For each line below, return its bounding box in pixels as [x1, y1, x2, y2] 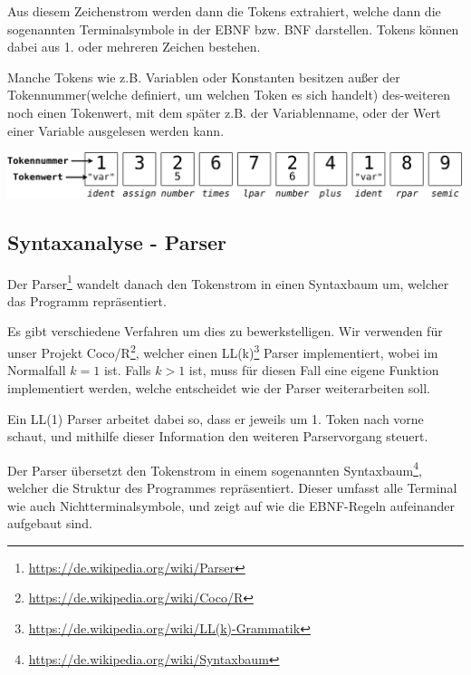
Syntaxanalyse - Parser [7, 227, 226, 256]
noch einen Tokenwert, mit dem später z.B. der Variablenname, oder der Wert [7, 102, 441, 121]
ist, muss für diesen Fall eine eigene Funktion [188, 361, 439, 380]
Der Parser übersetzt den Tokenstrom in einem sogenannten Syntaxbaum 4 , [7, 458, 422, 479]
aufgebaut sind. [7, 514, 92, 533]
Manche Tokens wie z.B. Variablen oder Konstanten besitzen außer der [7, 67, 400, 86]
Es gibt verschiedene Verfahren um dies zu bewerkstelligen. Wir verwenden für [7, 322, 443, 341]
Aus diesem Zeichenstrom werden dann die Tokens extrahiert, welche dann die [7, 2, 441, 20]
